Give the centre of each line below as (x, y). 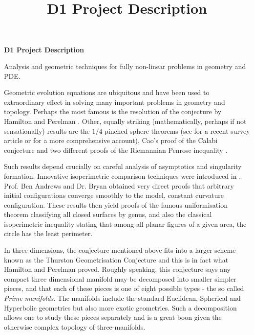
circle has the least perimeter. (48, 233)
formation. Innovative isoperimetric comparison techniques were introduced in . (123, 176)
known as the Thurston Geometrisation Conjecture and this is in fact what (116, 259)
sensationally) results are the (47, 131)
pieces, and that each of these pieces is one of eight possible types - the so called (124, 288)
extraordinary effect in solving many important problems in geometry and (115, 102)
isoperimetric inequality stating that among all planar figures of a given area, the (125, 224)
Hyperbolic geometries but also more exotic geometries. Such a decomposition (120, 307)
